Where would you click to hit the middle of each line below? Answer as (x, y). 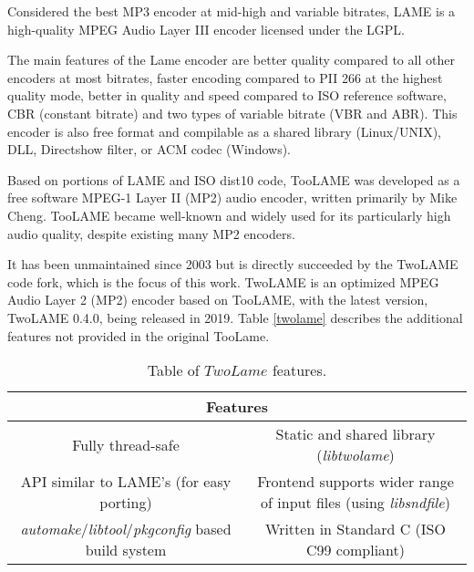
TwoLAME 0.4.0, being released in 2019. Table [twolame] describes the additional (235, 317)
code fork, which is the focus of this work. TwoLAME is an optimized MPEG (223, 281)
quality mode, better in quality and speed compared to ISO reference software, (227, 95)
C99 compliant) (355, 550)
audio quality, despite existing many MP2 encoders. (151, 233)
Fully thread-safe (126, 444)
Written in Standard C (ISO (355, 529)
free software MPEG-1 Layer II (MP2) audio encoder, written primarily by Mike (232, 198)
